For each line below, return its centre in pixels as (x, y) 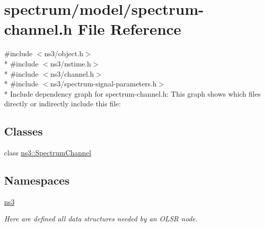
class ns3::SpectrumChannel (48, 153)
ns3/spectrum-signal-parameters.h (103, 84)
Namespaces (37, 180)
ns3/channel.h (72, 73)
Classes (24, 131)
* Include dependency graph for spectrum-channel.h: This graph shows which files (132, 93)
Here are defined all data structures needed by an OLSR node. (101, 219)
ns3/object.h (64, 53)
